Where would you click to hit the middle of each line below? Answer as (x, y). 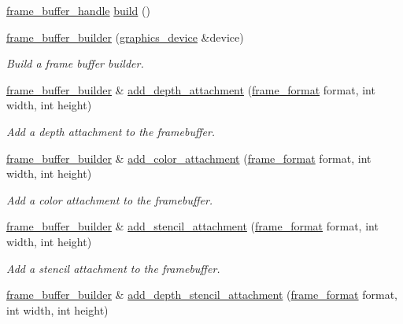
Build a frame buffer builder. (75, 63)
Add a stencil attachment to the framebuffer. (113, 268)
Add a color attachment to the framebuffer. (110, 199)
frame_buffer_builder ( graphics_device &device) (125, 37)
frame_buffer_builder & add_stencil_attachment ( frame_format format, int (192, 226)
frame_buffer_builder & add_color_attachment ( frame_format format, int (189, 158)
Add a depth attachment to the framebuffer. (111, 131)
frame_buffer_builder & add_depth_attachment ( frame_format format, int (191, 89)
